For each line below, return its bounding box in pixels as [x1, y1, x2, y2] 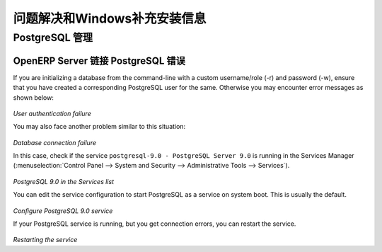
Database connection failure [13, 138, 97, 147]
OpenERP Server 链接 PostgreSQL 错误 [13, 55, 185, 67]
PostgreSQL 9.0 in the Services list [13, 177, 115, 185]
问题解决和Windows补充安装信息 [13, 11, 207, 26]
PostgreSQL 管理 [13, 31, 93, 44]
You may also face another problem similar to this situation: [13, 122, 186, 131]
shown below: [13, 93, 54, 102]
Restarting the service [13, 236, 78, 244]
